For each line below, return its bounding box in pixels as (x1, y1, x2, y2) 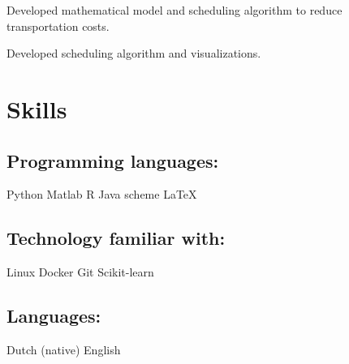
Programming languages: (6, 148, 219, 173)
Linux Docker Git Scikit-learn (6, 263, 154, 280)
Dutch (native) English (6, 340, 121, 358)
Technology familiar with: (6, 225, 226, 251)
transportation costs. (6, 17, 110, 34)
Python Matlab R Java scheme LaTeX (6, 186, 197, 203)
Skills (6, 92, 67, 125)
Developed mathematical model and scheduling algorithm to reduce (6, 2, 343, 18)
